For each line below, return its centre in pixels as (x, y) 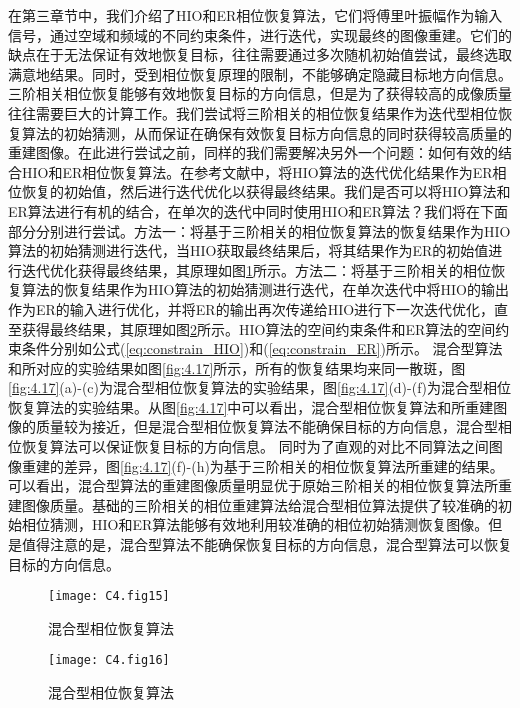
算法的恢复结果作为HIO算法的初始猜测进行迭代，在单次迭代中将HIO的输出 (265, 289)
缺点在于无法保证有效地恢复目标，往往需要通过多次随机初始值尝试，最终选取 (260, 54)
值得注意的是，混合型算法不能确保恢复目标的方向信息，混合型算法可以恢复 (266, 544)
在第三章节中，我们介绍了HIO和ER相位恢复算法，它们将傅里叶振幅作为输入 (255, 15)
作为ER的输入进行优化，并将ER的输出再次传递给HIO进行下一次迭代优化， (251, 308)
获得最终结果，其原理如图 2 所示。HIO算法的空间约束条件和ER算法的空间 (258, 328)
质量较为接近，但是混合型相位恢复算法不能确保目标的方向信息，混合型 (266, 426)
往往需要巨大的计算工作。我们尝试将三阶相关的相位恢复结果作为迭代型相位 (253, 112)
